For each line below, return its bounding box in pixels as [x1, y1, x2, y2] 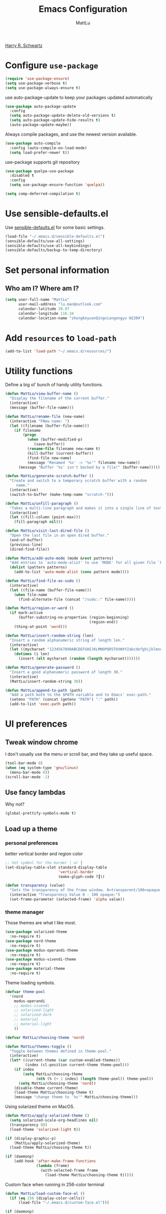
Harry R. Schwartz [5, 42, 43, 48]
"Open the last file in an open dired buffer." [9, 533, 110, 538]
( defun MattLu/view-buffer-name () [5, 391, 79, 397]
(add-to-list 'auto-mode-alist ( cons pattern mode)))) [14, 569, 129, 575]
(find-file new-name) [27, 455, 72, 460]
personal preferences [5, 839, 58, 846]
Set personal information [5, 264, 110, 276]
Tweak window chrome [5, 738, 78, 746]
